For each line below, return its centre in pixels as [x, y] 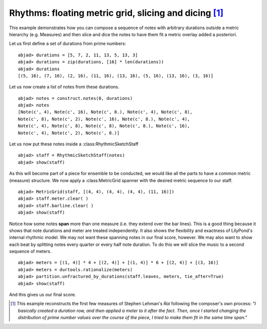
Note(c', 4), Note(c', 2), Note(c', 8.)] [69, 133]
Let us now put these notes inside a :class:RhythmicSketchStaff [74, 144]
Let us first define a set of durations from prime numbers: [67, 44]
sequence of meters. [30, 251]
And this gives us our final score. [43, 295]
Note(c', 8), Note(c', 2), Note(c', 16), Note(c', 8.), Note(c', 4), [104, 119]
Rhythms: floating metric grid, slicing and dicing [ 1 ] [116, 13]
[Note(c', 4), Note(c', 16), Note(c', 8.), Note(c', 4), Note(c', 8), [105, 112]
